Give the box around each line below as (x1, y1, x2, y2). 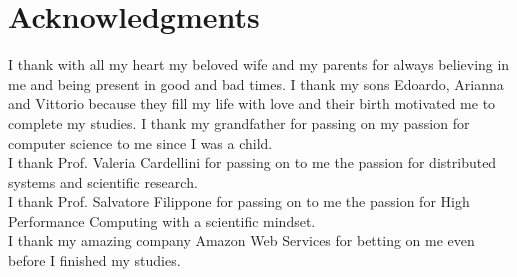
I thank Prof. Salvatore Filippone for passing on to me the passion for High (8, 191, 470, 212)
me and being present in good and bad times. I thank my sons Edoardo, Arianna (8, 73, 504, 94)
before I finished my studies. (8, 250, 181, 271)
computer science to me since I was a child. (8, 132, 273, 153)
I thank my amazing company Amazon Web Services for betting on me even (8, 230, 475, 251)
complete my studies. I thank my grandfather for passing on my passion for (8, 112, 470, 133)
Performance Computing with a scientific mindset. (8, 210, 316, 231)
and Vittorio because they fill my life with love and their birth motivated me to (8, 93, 496, 114)
